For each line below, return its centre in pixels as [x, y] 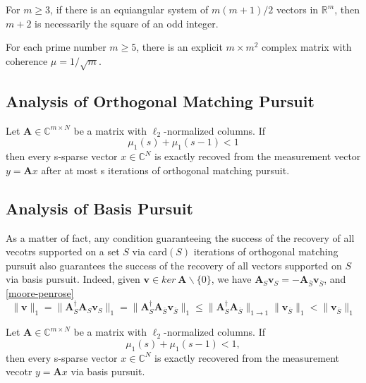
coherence [27, 60]
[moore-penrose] [40, 293]
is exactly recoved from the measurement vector [258, 156]
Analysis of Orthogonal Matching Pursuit [160, 101]
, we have [231, 279]
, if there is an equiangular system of [129, 9]
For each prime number [56, 47]
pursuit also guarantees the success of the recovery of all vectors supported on [174, 265]
